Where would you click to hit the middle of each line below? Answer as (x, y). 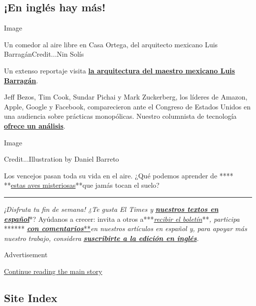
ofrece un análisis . (35, 125)
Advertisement (26, 255)
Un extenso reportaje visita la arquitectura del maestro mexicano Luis (120, 70)
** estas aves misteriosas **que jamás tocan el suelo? (82, 185)
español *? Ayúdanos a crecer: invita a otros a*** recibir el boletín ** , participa (122, 219)
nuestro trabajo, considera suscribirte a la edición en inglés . (101, 238)
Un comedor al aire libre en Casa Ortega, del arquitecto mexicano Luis (111, 44)
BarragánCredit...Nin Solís (44, 54)
